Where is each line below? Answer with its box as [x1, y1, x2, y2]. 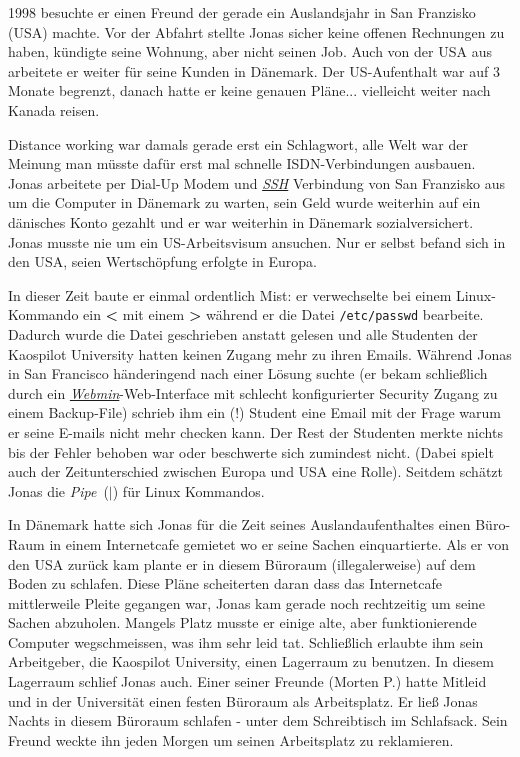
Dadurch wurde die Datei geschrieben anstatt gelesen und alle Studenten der [8, 323, 478, 344]
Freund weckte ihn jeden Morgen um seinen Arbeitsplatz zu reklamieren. [8, 729, 454, 750]
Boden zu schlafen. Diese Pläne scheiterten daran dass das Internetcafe [8, 573, 442, 594]
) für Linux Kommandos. [112, 480, 265, 501]
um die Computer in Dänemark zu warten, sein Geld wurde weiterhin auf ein [8, 192, 481, 213]
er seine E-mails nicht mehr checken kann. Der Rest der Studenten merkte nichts [8, 421, 503, 442]
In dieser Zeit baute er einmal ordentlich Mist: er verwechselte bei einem [8, 284, 452, 305]
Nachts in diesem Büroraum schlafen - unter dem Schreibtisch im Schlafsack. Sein [8, 710, 508, 731]
